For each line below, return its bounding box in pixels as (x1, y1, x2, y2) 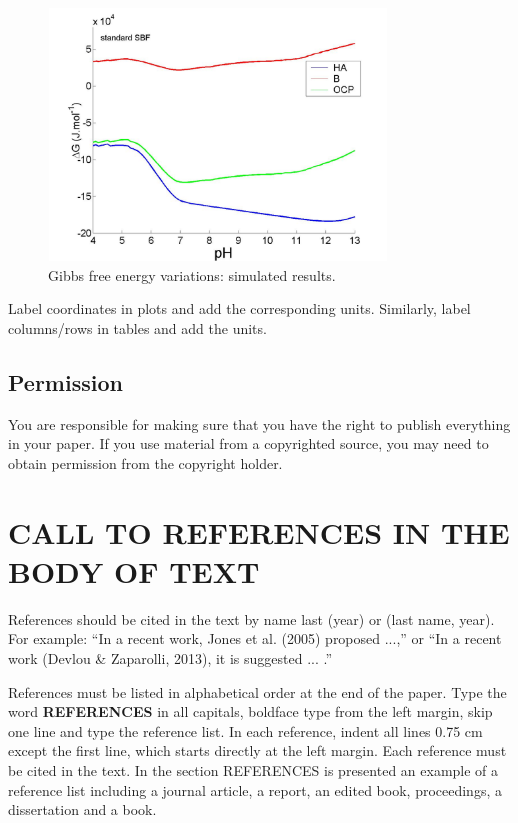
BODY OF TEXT (8, 550, 260, 591)
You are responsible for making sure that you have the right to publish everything (8, 413, 511, 434)
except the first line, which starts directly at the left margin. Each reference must (8, 740, 507, 761)
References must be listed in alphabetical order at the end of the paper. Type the (8, 681, 507, 702)
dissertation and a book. (8, 799, 157, 820)
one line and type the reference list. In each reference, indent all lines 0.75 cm (8, 720, 483, 741)
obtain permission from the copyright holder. (8, 452, 283, 473)
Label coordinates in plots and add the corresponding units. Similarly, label (8, 298, 471, 319)
